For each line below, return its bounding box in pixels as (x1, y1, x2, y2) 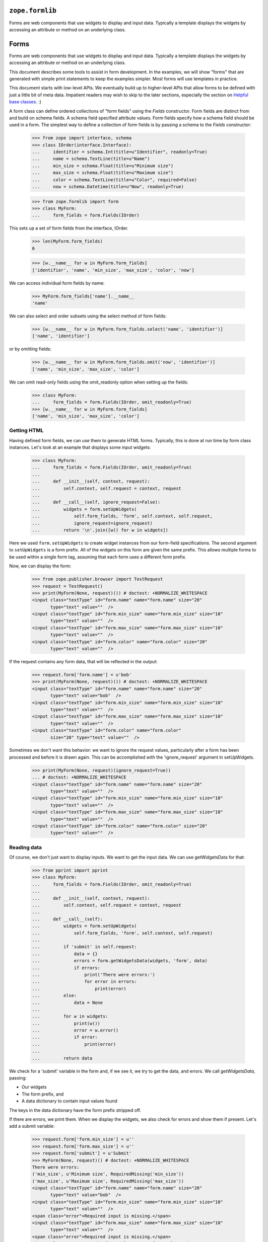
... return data (32, 1055, 93, 1061)
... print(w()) (32, 1020, 100, 1026)
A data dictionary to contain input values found (21, 1098, 118, 1104)
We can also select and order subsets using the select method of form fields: (9, 313, 167, 319)
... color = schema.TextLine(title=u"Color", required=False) (32, 177, 197, 182)
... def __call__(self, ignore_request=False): (32, 499, 161, 505)
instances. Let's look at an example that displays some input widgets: (9, 445, 151, 451)
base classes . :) (9, 99, 42, 105)
